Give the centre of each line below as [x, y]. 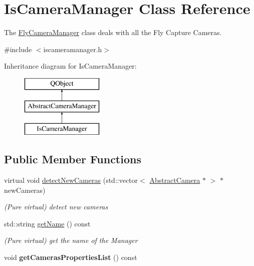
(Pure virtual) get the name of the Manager [71, 240]
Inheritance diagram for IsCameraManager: [70, 66]
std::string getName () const [47, 223]
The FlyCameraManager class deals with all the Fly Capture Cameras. [113, 32]
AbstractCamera [175, 180]
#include [18, 49]
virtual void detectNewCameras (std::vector [71, 180]
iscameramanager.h [73, 49]
